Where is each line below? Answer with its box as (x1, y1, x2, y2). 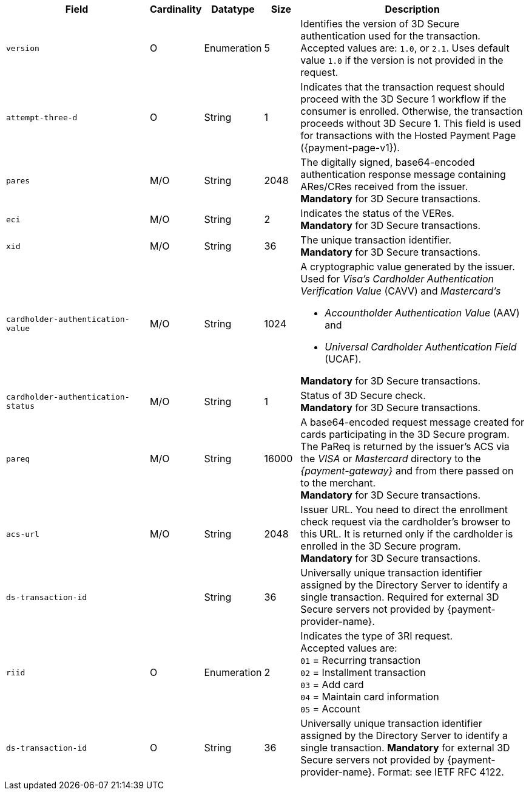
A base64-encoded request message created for (300, 416, 524, 428)
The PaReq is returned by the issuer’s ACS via (300, 440, 510, 452)
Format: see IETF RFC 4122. (377, 766, 504, 778)
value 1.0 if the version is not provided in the (300, 54, 504, 66)
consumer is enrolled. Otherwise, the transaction (300, 105, 523, 117)
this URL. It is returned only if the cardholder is (300, 528, 513, 540)
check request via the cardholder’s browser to (300, 516, 511, 528)
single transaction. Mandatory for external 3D (300, 742, 510, 754)
